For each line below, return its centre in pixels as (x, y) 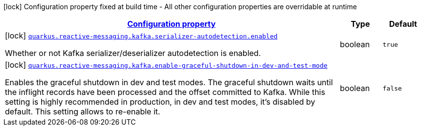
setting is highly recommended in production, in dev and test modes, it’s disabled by (160, 102)
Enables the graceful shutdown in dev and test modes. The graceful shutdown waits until (169, 82)
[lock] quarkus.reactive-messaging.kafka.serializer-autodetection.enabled (141, 36)
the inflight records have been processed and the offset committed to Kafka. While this (165, 92)
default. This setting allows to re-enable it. (83, 111)
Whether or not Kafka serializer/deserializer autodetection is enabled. (133, 53)
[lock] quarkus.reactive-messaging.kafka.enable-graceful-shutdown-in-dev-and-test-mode (166, 65)
